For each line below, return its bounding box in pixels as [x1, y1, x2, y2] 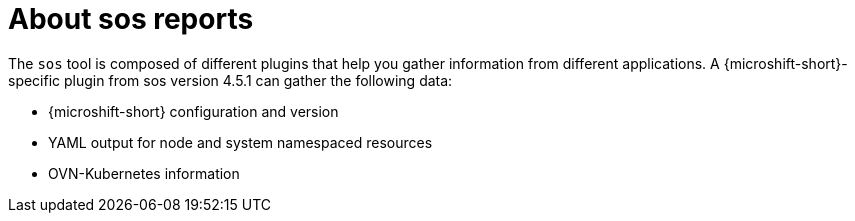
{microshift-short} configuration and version [48, 102, 339, 120]
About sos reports [8, 2, 254, 36]
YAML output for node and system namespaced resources [48, 133, 433, 151]
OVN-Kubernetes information [48, 164, 240, 182]
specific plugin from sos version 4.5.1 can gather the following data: [8, 71, 453, 89]
